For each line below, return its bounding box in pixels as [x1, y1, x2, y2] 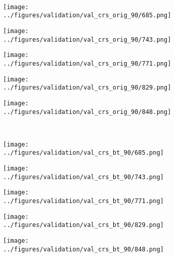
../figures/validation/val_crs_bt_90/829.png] [3, 221, 164, 229]
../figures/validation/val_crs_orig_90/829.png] [3, 84, 171, 92]
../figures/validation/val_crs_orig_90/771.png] [3, 60, 171, 67]
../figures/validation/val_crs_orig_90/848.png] [3, 108, 171, 116]
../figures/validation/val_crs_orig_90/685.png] [3, 12, 171, 19]
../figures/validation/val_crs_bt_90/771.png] [3, 197, 164, 205]
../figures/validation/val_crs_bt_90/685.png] [3, 149, 164, 157]
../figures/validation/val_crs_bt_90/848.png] [3, 245, 164, 253]
